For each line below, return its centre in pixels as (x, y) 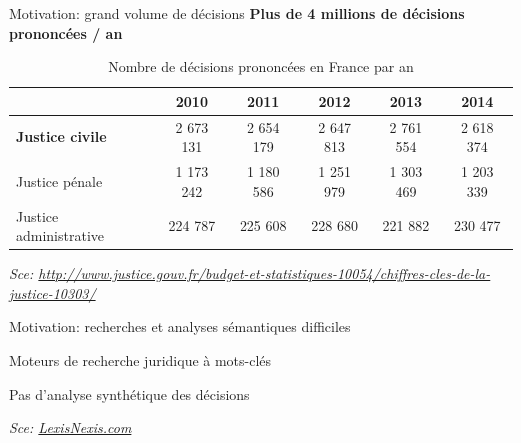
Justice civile (61, 136)
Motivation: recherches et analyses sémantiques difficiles (180, 326)
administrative (60, 235)
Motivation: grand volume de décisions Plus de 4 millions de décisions (237, 13)
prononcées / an (66, 32)
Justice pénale (59, 180)
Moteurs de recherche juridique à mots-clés (140, 359)
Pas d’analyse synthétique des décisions (129, 393)
